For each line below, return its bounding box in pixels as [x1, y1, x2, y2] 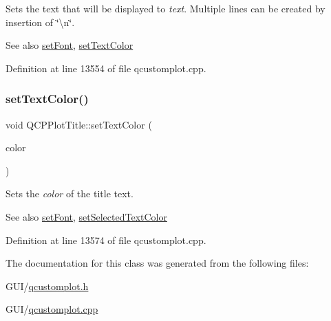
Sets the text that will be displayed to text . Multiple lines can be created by [6, 1, 325, 15]
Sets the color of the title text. [6, 186, 134, 201]
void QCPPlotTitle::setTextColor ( [6, 117, 152, 131]
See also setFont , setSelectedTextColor [6, 209, 167, 223]
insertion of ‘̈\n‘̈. [6, 14, 75, 29]
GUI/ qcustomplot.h [6, 278, 89, 293]
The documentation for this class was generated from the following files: [6, 256, 309, 270]
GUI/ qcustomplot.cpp [6, 302, 98, 316]
